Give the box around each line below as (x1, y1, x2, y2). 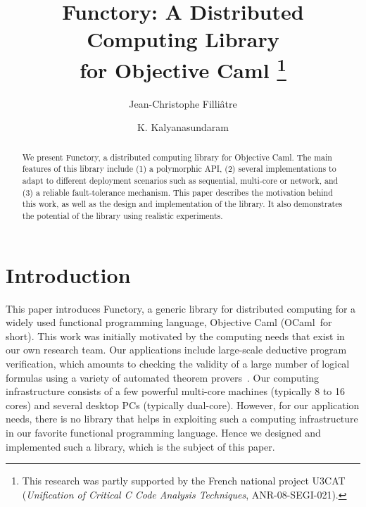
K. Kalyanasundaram (137, 120, 229, 134)
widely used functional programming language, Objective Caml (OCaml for (6, 315, 332, 330)
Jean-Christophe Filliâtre (129, 96, 237, 111)
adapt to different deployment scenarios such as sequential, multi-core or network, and (22, 175, 339, 187)
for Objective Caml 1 (80, 52, 286, 84)
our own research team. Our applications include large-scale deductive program (6, 342, 347, 357)
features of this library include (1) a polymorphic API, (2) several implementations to (22, 163, 336, 175)
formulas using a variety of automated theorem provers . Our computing (6, 370, 319, 384)
